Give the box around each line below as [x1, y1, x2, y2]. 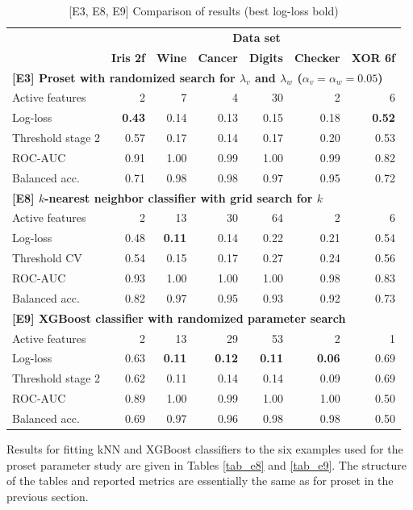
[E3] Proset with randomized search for [12, 69, 236, 86]
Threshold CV [12, 249, 82, 266]
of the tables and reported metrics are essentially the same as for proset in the [6, 472, 394, 489]
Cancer [198, 48, 238, 65]
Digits [248, 48, 283, 65]
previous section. [6, 487, 89, 504]
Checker [294, 48, 340, 65]
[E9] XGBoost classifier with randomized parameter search [12, 309, 346, 326]
